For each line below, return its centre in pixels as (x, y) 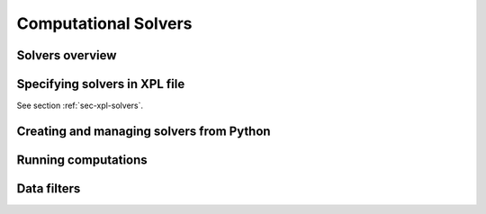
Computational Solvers (104, 23)
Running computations (82, 160)
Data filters (49, 188)
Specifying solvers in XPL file (101, 84)
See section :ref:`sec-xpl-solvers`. (80, 106)
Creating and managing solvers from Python (144, 131)
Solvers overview (67, 55)
